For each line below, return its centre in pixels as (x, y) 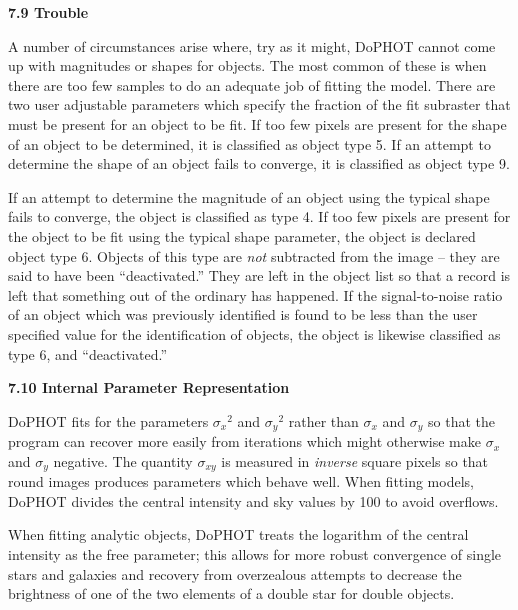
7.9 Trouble (48, 12)
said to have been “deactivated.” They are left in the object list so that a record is (259, 275)
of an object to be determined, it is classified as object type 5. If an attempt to (249, 143)
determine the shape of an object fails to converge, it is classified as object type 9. (259, 163)
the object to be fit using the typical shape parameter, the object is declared (242, 235)
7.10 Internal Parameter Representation (149, 387)
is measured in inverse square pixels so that (355, 460)
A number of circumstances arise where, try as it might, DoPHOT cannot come (252, 45)
